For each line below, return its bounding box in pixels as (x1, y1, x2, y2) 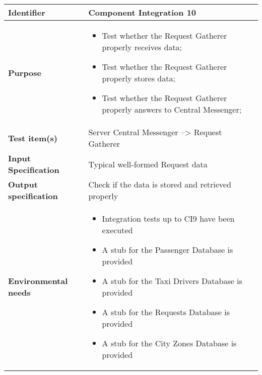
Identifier (8, 7, 45, 18)
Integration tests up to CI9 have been (102, 213, 235, 224)
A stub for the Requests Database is (102, 306, 230, 318)
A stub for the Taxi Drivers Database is (102, 275, 242, 287)
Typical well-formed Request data (88, 158, 208, 170)
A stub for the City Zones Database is (102, 337, 237, 349)
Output (8, 178, 38, 190)
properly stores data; (102, 72, 175, 84)
